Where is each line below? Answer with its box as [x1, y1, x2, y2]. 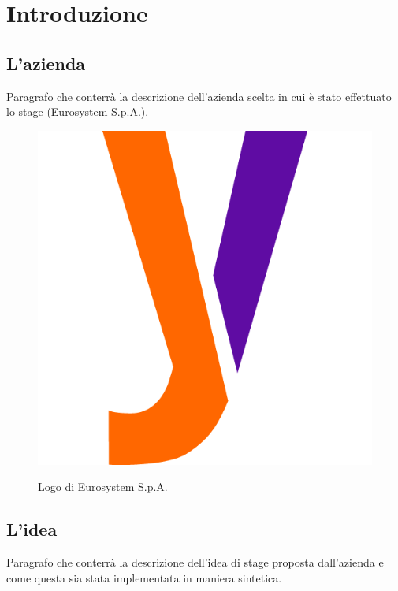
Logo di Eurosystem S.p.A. [38, 478, 168, 495]
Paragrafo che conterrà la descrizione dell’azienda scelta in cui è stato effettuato [6, 87, 392, 104]
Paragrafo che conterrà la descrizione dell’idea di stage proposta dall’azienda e [6, 554, 384, 571]
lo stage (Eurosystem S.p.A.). [6, 103, 149, 120]
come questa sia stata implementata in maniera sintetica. [6, 569, 282, 585]
